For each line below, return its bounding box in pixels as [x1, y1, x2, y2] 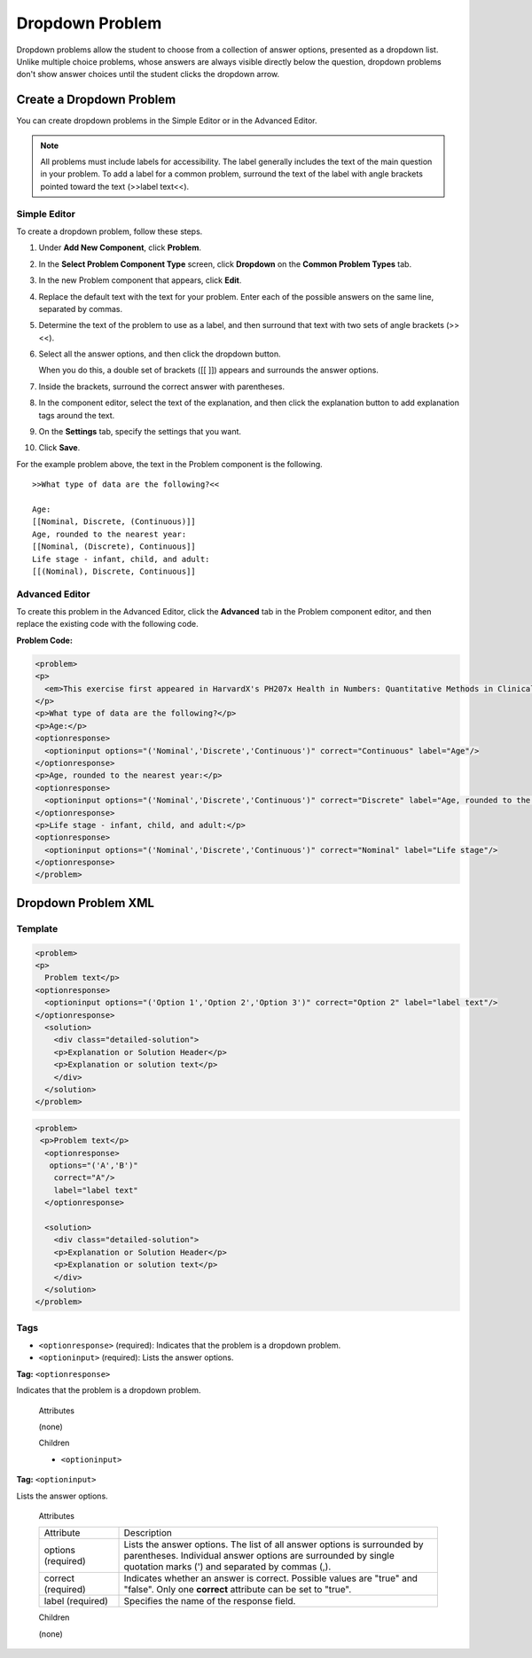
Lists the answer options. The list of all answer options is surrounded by [123, 1538, 425, 1551]
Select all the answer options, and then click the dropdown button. [38, 348, 281, 359]
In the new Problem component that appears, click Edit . [38, 275, 242, 285]
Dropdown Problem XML [16, 895, 155, 911]
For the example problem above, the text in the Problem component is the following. [16, 458, 323, 469]
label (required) [43, 1595, 108, 1607]
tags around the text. [38, 410, 115, 420]
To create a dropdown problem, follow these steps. [16, 226, 203, 237]
